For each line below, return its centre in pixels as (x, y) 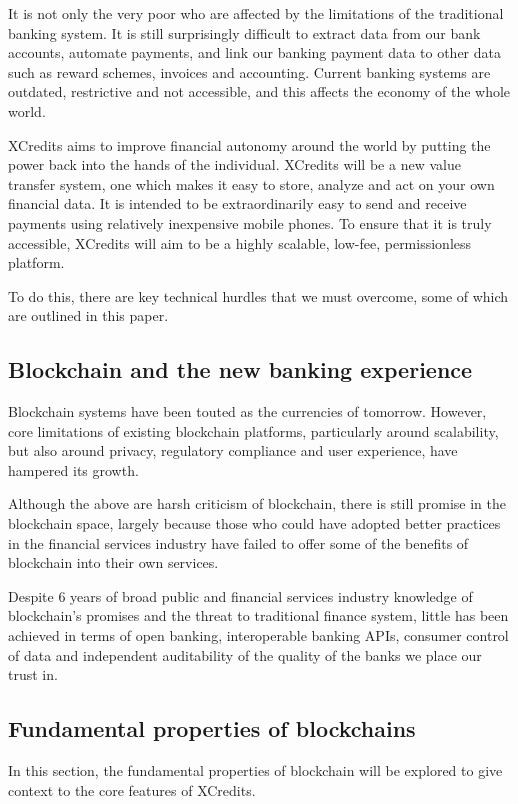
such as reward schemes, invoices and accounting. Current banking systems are (249, 71)
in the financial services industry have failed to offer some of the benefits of (238, 542)
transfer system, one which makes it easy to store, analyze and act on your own (251, 183)
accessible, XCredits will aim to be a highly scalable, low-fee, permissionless (240, 242)
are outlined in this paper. (88, 315)
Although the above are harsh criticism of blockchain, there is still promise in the (257, 503)
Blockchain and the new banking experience (240, 369)
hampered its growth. (73, 469)
